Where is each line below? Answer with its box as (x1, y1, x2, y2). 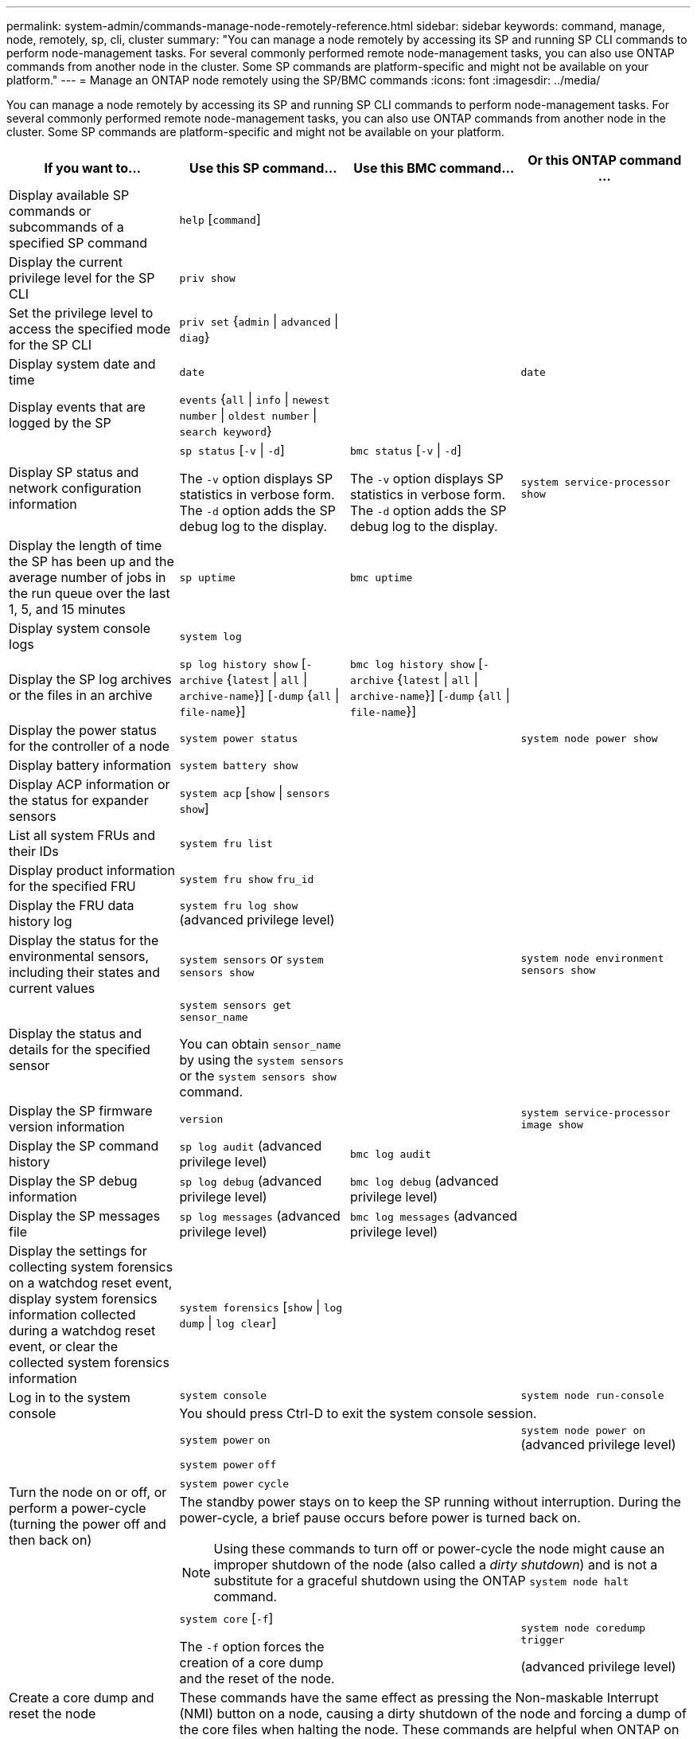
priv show (179, 272, 236, 284)
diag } (179, 329, 210, 345)
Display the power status (9, 722, 157, 738)
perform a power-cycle (9, 1499, 146, 1516)
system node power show (520, 732, 658, 744)
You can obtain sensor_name (179, 1036, 341, 1052)
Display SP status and (9, 464, 139, 480)
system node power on (520, 1424, 646, 1436)
